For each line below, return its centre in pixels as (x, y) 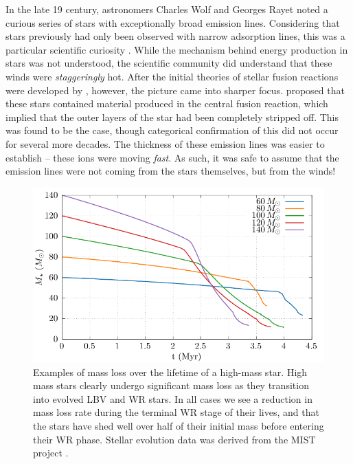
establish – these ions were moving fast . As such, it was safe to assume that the (172, 157)
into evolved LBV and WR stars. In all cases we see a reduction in (173, 398)
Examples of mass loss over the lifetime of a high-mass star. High (170, 372)
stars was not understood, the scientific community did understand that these (169, 63)
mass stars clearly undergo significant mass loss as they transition (171, 385)
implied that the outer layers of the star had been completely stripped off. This (172, 117)
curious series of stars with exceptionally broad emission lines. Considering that (173, 22)
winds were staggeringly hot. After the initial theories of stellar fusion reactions (172, 76)
